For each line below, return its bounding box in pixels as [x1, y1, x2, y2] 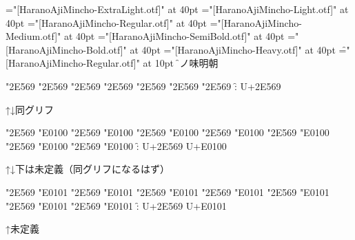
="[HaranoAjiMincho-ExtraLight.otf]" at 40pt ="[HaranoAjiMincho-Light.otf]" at [6, 2, 349, 16]
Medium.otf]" [6, 29, 61, 43]
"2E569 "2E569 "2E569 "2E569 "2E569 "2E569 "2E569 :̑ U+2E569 [6, 78, 281, 93]
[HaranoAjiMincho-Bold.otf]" [6, 42, 127, 56]
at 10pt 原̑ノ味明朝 [143, 56, 219, 70]
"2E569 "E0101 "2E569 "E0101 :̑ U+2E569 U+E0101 [6, 198, 227, 212]
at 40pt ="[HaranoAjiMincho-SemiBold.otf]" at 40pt [63, 29, 285, 43]
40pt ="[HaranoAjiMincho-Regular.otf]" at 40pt [6, 15, 207, 30]
